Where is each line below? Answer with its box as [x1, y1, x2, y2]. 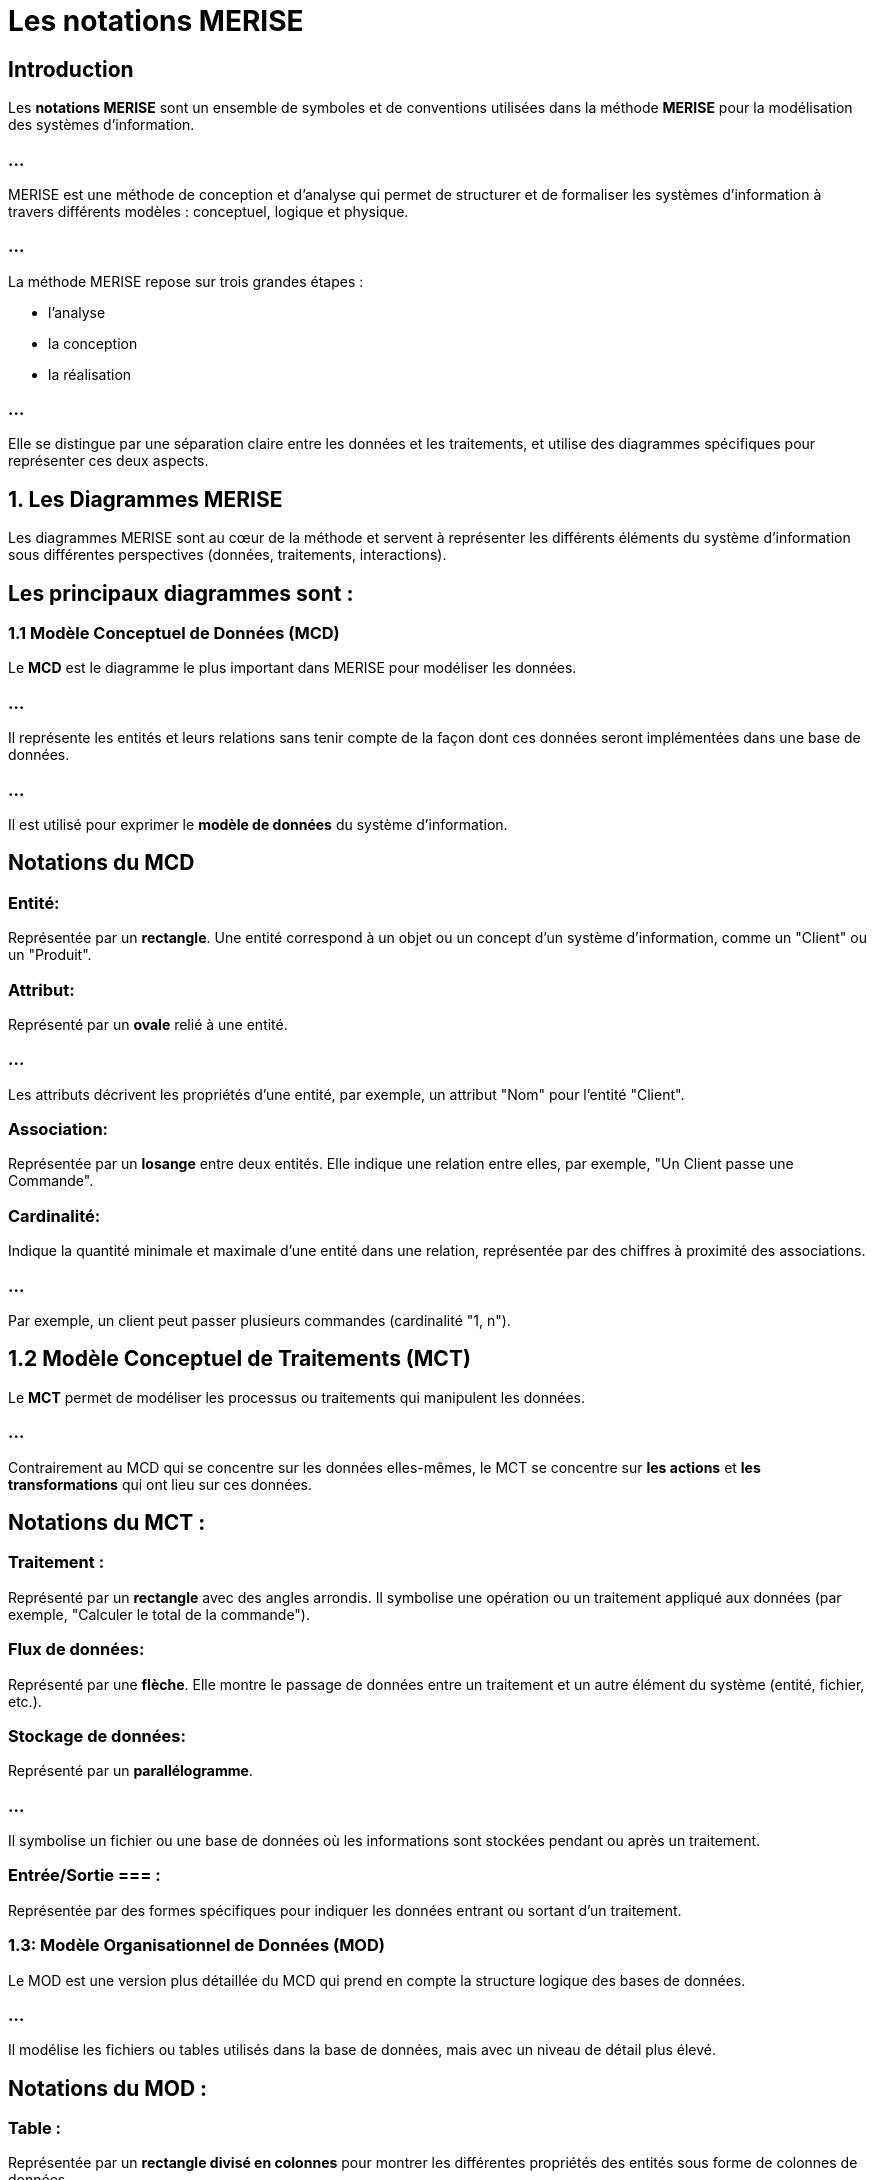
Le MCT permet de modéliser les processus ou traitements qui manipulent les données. [8, 1388, 585, 1406]
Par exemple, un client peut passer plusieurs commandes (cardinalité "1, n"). [8, 1311, 511, 1329]
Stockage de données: [8, 1725, 186, 1746]
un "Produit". [8, 946, 92, 964]
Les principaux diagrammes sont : [8, 580, 354, 606]
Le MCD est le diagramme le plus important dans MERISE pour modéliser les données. [8, 659, 577, 677]
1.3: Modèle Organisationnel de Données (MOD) [8, 1935, 385, 1956]
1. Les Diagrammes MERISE [8, 486, 283, 512]
